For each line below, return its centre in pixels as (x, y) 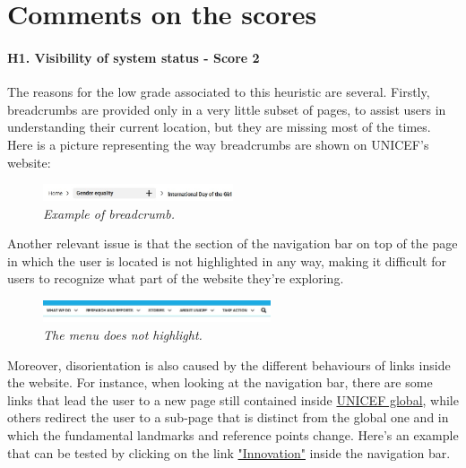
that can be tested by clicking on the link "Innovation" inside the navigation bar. (229, 452)
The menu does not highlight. (123, 335)
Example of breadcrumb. (109, 213)
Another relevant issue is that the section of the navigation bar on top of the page (233, 243)
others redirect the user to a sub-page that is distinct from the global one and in (228, 417)
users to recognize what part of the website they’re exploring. (176, 278)
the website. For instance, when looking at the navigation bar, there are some (220, 382)
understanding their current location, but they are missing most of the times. (219, 127)
